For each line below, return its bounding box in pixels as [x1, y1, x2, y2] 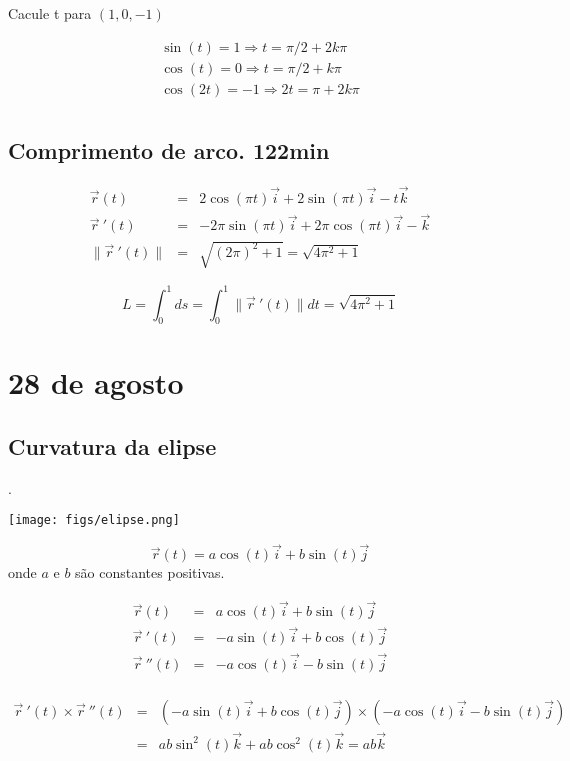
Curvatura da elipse [8, 431, 217, 462]
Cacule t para [8, 3, 92, 23]
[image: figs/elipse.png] [8, 513, 180, 528]
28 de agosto [8, 362, 184, 403]
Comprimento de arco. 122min [8, 135, 330, 166]
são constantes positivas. [75, 562, 225, 583]
